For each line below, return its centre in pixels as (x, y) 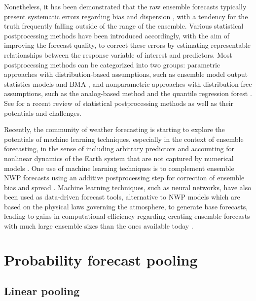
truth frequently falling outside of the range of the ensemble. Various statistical (124, 26)
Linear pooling (42, 291)
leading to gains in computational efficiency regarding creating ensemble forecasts (127, 216)
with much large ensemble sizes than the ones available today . (99, 226)
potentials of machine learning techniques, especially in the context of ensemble (124, 139)
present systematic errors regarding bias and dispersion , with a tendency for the (126, 16)
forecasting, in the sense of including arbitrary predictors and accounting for (119, 149)
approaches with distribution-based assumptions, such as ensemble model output (126, 74)
